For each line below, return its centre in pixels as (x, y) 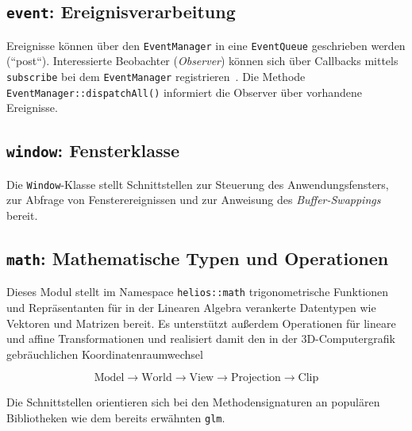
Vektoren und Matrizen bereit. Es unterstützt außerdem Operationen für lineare (201, 323)
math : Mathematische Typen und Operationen (198, 258)
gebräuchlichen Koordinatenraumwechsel (105, 354)
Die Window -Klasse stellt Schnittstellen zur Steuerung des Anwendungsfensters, (198, 184)
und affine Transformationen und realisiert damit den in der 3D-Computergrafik (201, 339)
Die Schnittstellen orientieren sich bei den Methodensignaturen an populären (193, 402)
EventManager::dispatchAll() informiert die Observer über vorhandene (184, 92)
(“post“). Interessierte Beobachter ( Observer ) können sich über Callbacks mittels (202, 61)
